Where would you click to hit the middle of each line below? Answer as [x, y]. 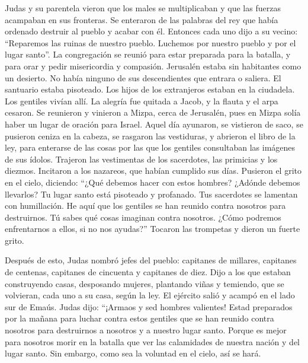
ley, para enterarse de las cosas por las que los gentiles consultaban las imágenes [150, 147]
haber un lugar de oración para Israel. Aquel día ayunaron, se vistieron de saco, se [154, 124]
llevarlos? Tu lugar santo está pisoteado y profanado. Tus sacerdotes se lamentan [151, 194]
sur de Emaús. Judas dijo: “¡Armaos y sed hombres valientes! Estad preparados [149, 306]
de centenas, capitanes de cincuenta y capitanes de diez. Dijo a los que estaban [148, 272]
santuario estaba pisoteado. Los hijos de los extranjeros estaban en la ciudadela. [150, 89]
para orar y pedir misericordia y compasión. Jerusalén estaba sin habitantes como [153, 66]
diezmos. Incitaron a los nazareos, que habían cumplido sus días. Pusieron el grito [153, 171]
